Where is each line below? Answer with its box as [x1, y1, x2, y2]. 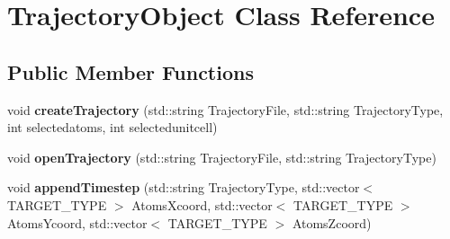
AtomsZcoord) [292, 213, 372, 232]
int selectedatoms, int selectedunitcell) [7, 118, 218, 137]
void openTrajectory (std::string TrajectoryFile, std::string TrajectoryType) [7, 147, 436, 166]
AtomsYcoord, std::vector [7, 213, 148, 232]
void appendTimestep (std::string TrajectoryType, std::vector [7, 178, 360, 197]
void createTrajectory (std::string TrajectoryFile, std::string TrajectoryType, [7, 100, 444, 119]
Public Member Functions [7, 58, 254, 85]
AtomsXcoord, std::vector [131, 195, 273, 214]
